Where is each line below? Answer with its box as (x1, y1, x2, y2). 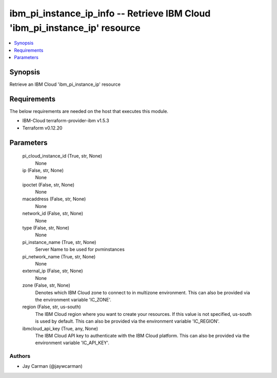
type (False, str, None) (22, 225, 69, 231)
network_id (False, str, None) (22, 211, 84, 217)
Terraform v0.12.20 (22, 125, 63, 131)
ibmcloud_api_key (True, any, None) (22, 325, 98, 331)
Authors (9, 352, 31, 360)
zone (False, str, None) (22, 282, 70, 289)
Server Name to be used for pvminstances (35, 247, 125, 253)
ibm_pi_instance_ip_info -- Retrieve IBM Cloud (9, 8, 211, 19)
